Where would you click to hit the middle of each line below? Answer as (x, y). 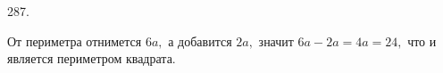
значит (276, 41)
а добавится (200, 41)
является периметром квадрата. (92, 58)
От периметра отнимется (75, 41)
